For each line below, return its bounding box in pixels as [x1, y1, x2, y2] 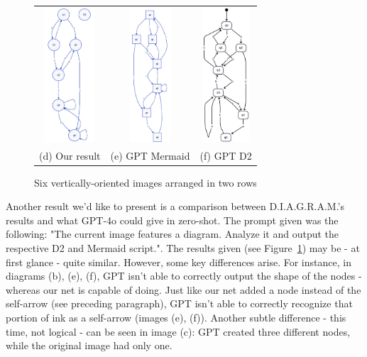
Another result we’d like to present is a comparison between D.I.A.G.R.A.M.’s [6, 199, 345, 214]
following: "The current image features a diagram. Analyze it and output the [6, 226, 339, 241]
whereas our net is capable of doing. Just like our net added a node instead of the [6, 282, 361, 297]
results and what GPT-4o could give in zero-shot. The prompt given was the [6, 212, 339, 227]
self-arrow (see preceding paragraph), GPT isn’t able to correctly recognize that [6, 296, 353, 311]
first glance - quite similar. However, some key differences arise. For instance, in [6, 254, 351, 269]
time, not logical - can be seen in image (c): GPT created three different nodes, [6, 324, 351, 339]
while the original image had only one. [6, 338, 172, 353]
